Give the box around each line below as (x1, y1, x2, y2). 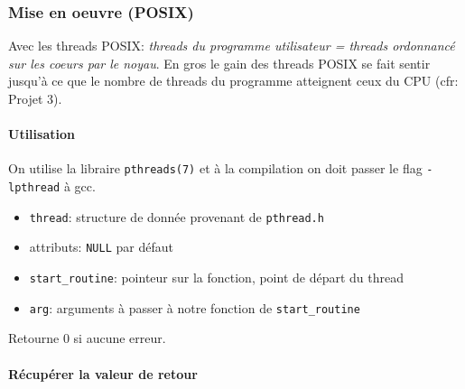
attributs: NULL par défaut (29, 237, 173, 256)
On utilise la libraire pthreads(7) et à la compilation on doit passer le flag (8, 159, 423, 178)
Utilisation (8, 125, 75, 144)
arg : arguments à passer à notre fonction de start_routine (29, 298, 360, 317)
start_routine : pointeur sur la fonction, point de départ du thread (29, 268, 405, 287)
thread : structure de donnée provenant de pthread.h (29, 207, 324, 226)
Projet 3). (8, 89, 62, 107)
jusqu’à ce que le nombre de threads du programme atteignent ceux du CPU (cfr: (8, 71, 459, 90)
